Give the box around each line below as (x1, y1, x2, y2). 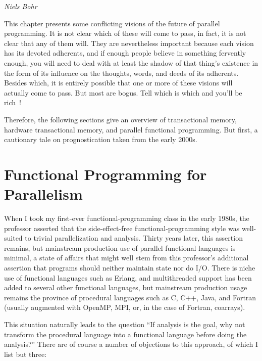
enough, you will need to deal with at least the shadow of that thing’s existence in (4, 57, 258, 68)
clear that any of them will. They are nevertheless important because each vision (4, 37, 254, 48)
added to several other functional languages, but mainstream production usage (4, 282, 247, 293)
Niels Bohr (4, 1, 37, 11)
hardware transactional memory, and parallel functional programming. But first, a (4, 124, 258, 134)
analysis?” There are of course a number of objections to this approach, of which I (4, 339, 258, 349)
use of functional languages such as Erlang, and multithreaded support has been (4, 272, 252, 283)
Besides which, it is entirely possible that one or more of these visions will (4, 77, 233, 88)
